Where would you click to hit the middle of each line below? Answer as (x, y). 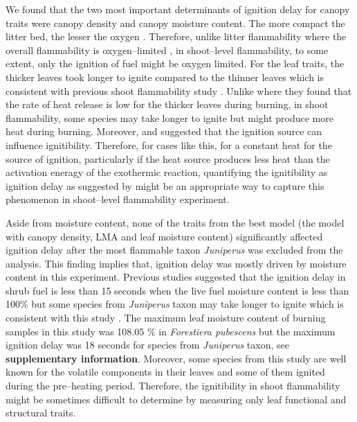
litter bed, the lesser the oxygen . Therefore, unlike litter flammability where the (176, 36)
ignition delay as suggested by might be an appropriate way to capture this (165, 185)
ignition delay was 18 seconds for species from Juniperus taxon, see (147, 345)
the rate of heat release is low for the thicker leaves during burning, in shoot (167, 104)
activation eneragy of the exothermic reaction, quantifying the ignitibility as (167, 172)
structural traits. (41, 413)
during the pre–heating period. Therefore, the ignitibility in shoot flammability (173, 386)
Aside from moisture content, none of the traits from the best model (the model (175, 222)
